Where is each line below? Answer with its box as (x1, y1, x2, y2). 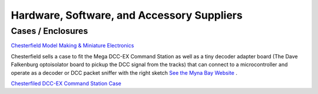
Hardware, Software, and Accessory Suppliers (11, 9, 243, 22)
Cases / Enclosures (11, 26, 88, 36)
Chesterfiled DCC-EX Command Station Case (11, 79, 122, 87)
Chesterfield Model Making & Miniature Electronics (11, 42, 134, 49)
